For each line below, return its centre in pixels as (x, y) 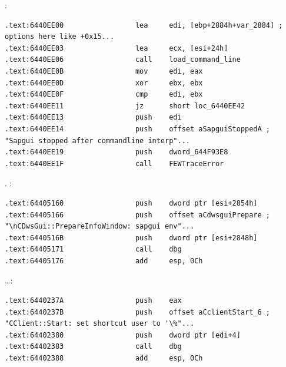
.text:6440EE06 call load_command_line (123, 60)
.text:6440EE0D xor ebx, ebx (104, 83)
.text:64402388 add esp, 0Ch (104, 358)
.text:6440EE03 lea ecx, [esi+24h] (117, 48)
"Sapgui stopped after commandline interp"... (97, 140)
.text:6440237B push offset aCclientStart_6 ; (138, 312)
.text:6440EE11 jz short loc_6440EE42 (125, 106)
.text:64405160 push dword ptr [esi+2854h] (131, 203)
